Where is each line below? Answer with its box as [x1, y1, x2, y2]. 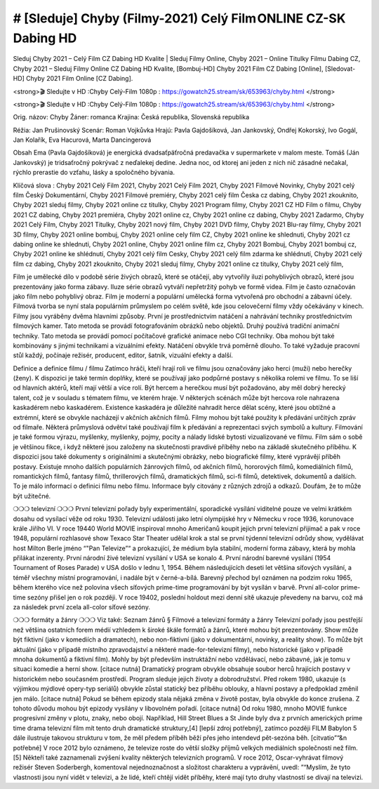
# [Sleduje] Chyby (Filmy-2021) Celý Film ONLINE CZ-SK [13, 11, 346, 26]
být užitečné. [13, 491, 51, 500]
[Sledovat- [324, 64, 356, 73]
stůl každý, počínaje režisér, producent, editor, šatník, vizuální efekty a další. [13, 351, 233, 359]
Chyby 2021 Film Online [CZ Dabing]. [25, 74, 133, 83]
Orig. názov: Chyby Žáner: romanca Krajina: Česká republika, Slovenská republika [13, 113, 250, 121]
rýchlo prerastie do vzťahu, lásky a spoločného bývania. [13, 168, 175, 177]
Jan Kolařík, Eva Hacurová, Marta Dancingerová [13, 135, 152, 144]
